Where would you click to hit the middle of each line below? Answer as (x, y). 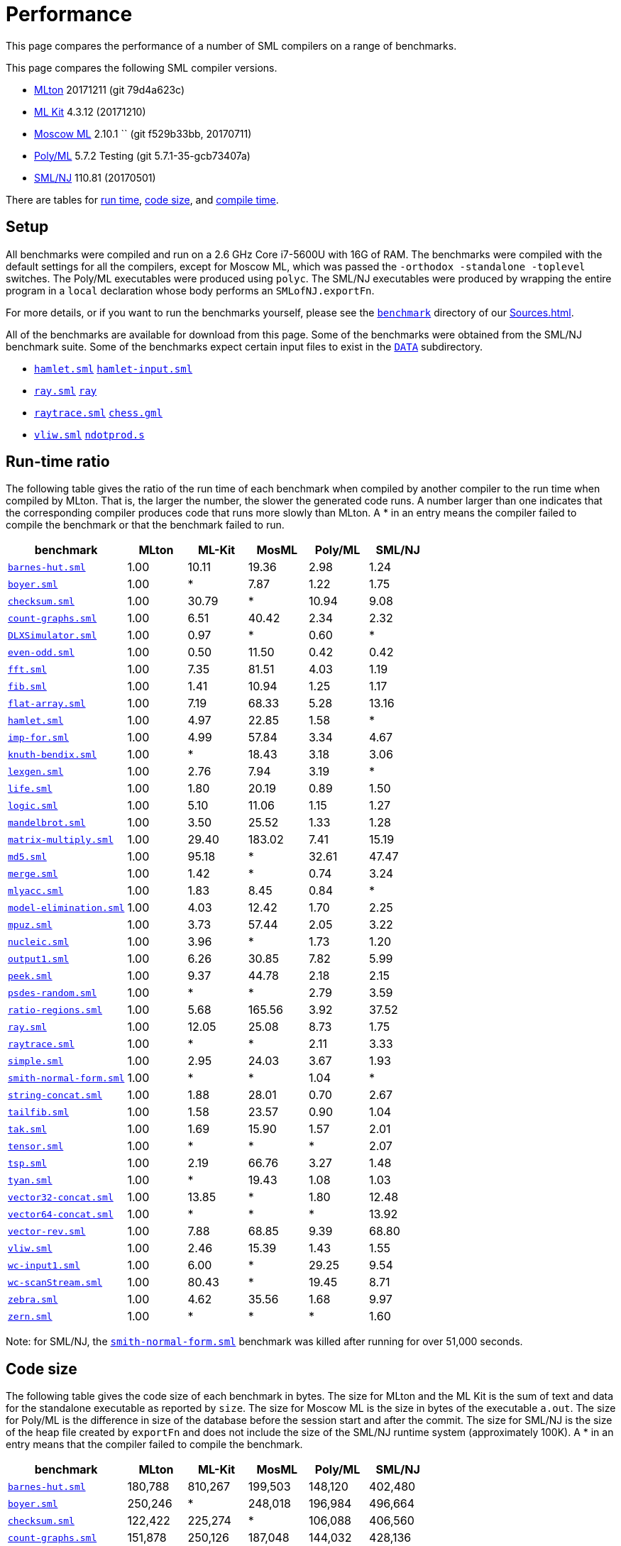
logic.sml (33, 805)
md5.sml (27, 856)
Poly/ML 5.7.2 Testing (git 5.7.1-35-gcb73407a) (142, 155)
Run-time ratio (58, 462)
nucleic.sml (39, 942)
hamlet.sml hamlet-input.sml (114, 369)
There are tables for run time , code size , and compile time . (142, 199)
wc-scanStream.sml (55, 1282)
